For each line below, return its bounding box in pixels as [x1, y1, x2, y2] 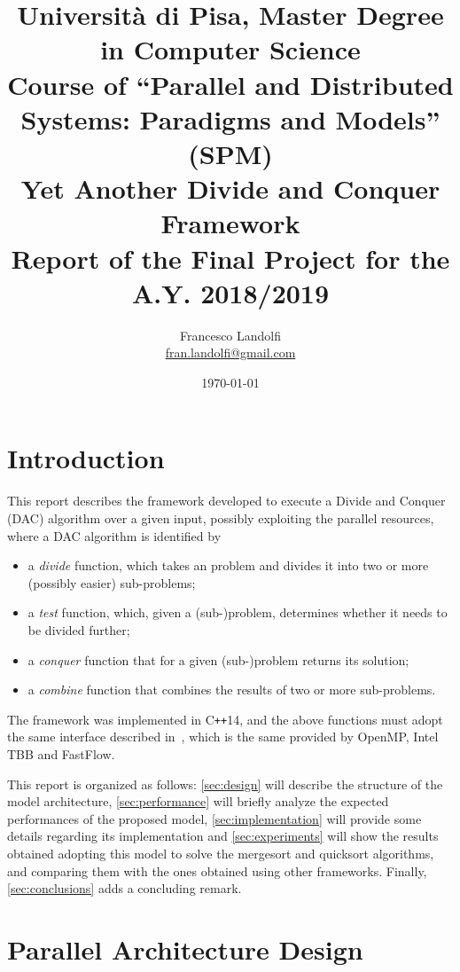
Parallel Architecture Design [7, 930, 363, 967]
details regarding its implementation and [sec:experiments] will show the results [7, 827, 439, 845]
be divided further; [27, 620, 130, 639]
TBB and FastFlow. [7, 744, 115, 763]
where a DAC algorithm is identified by [7, 526, 222, 545]
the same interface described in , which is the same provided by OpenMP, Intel [7, 727, 439, 746]
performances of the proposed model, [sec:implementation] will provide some [7, 809, 422, 827]
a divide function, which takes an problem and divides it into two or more [27, 556, 429, 575]
